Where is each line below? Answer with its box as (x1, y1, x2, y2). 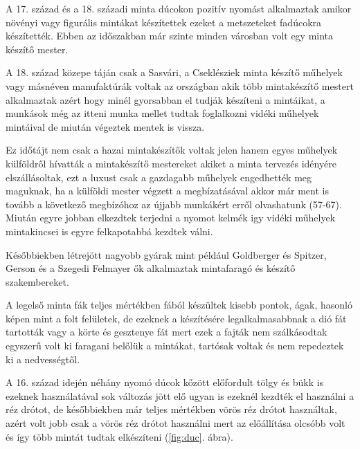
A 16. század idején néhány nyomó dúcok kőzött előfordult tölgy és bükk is (6, 375, 324, 390)
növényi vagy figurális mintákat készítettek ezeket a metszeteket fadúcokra (6, 15, 322, 29)
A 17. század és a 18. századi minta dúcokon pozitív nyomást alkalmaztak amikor (6, 1, 352, 15)
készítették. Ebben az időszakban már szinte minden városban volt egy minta (6, 28, 334, 43)
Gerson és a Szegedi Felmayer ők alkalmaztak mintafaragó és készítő (6, 261, 296, 275)
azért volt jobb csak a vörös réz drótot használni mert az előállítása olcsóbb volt (6, 416, 345, 430)
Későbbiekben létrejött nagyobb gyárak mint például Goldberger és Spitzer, (6, 247, 327, 262)
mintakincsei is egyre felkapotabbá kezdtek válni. (6, 223, 213, 238)
